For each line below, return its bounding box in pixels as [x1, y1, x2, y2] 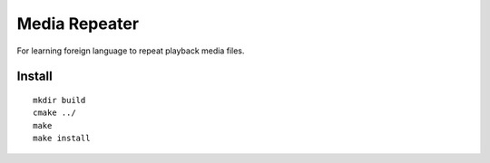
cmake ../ [33, 108, 76, 118]
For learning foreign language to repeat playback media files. [16, 45, 245, 56]
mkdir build [33, 95, 86, 105]
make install [33, 133, 91, 144]
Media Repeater [16, 14, 140, 34]
